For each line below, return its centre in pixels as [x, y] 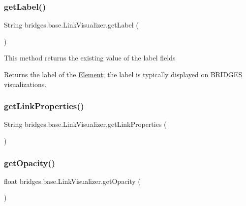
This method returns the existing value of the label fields [90, 58]
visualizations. [25, 84]
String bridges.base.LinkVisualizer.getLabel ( [71, 25]
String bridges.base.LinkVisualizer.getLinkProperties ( [85, 124]
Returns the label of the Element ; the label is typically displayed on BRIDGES [123, 74]
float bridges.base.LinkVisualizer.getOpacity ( [72, 181]
